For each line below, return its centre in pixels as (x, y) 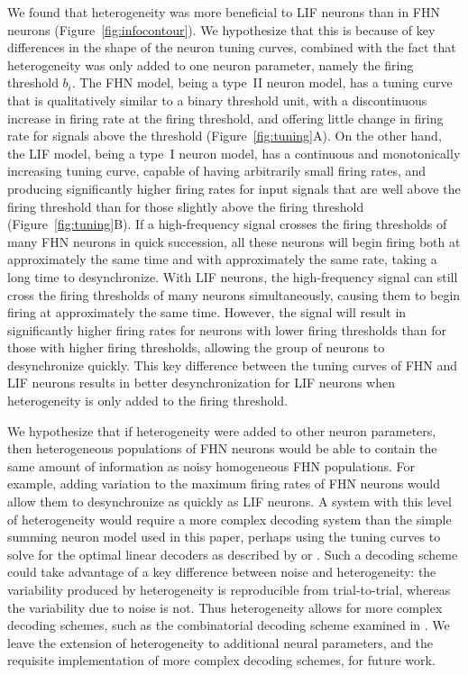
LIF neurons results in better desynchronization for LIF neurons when (201, 383)
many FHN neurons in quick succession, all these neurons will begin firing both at (234, 241)
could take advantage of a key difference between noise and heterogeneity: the (222, 572)
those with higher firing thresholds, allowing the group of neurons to (196, 347)
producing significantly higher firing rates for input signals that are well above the (234, 188)
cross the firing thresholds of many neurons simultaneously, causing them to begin (234, 294)
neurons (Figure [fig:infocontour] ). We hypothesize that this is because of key (221, 29)
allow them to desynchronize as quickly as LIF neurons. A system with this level (229, 502)
